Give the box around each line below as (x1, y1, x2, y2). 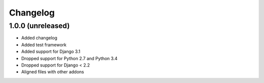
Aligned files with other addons (21, 69, 84, 75)
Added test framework (21, 42, 67, 48)
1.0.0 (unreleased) (9, 21, 70, 30)
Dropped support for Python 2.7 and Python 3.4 (21, 55, 118, 61)
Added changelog (21, 35, 58, 41)
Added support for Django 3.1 (21, 49, 81, 54)
